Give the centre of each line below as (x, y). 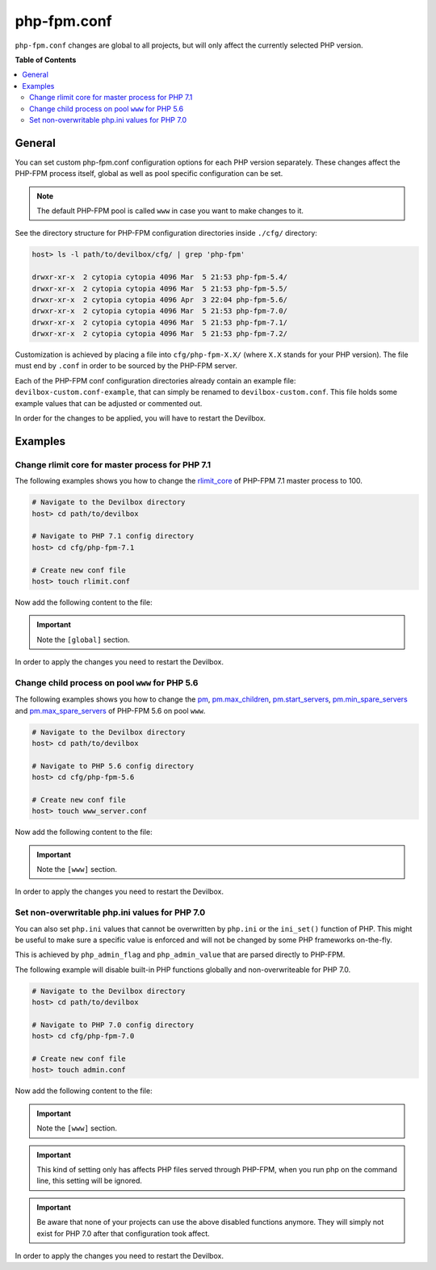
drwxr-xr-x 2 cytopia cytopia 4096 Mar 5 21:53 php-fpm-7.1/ (160, 322)
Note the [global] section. (84, 639)
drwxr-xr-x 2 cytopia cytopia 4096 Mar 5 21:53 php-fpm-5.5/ (160, 288)
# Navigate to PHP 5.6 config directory (113, 766)
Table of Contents (46, 60)
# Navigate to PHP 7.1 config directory (113, 536)
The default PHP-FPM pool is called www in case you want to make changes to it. (170, 211)
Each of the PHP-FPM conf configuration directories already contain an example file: (155, 380)
